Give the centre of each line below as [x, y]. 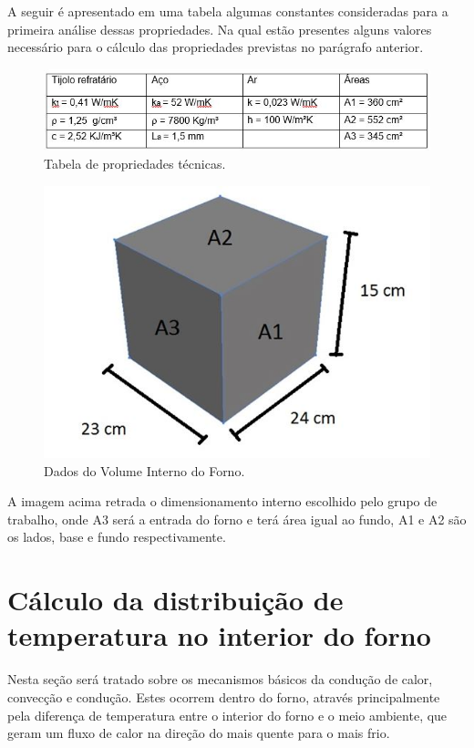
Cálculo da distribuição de [175, 600]
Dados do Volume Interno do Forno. [144, 470]
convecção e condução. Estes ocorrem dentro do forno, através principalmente [224, 696]
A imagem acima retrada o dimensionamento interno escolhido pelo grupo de [222, 501]
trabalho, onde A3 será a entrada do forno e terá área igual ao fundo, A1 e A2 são [237, 519]
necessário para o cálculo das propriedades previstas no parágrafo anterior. [216, 47]
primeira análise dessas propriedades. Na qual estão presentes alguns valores [220, 29]
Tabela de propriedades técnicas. [135, 163]
